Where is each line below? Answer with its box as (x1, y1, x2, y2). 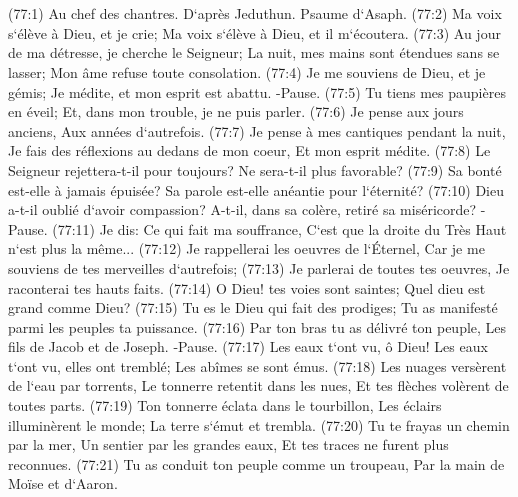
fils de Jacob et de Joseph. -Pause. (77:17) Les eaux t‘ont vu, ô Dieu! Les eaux (8, 336, 488, 357)
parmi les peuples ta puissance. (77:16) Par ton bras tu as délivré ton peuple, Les (8, 316, 507, 337)
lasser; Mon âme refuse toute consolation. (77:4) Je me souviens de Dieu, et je (8, 61, 486, 82)
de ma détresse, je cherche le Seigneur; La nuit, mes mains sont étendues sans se (8, 42, 500, 63)
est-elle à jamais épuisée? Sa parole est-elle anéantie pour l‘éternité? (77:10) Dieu (8, 179, 505, 200)
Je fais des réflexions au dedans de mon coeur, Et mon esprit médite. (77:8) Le (8, 140, 491, 161)
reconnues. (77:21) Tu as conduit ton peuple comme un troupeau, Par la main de (8, 453, 505, 474)
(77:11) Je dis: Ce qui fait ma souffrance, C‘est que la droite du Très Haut (52, 218, 507, 239)
